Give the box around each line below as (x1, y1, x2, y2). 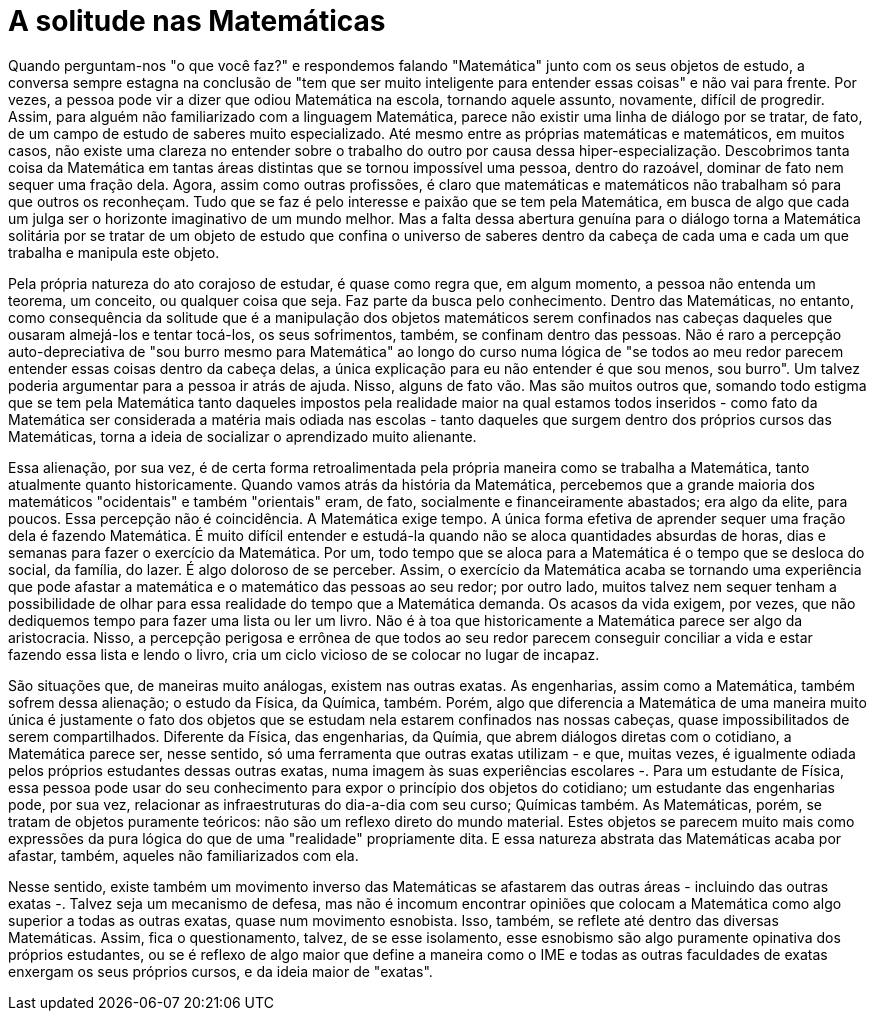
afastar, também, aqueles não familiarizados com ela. (8, 846, 359, 864)
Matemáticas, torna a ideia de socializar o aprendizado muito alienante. (8, 427, 477, 445)
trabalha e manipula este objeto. (8, 243, 220, 261)
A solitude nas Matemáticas (8, 4, 386, 38)
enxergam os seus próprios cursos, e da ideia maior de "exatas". (8, 962, 433, 980)
